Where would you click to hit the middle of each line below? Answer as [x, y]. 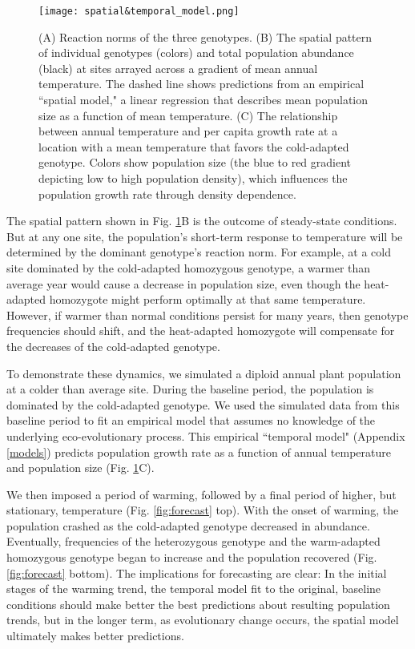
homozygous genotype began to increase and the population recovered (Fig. [192, 557]
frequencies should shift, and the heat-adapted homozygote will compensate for [201, 331]
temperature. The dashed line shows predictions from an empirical [201, 84]
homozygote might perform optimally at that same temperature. [207, 299]
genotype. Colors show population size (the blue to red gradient [195, 162]
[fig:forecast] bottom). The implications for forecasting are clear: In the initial [197, 572]
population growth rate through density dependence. [167, 193]
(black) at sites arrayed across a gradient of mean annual [178, 68]
